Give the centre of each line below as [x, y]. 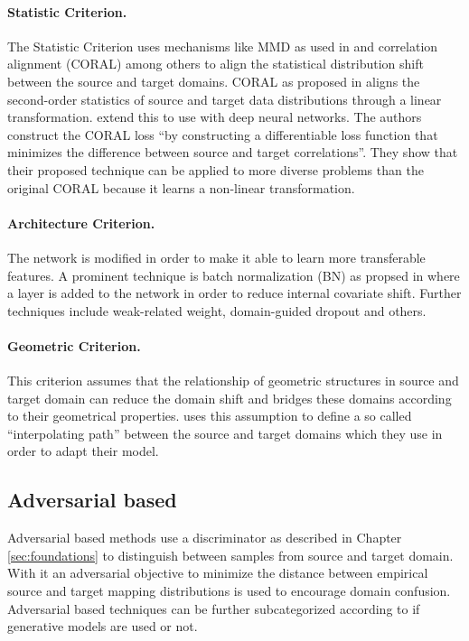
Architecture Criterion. [81, 223]
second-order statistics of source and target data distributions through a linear [225, 99]
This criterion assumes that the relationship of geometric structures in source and [233, 381]
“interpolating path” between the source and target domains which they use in [225, 433]
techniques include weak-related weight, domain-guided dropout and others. [217, 310]
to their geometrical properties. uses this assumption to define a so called [210, 416]
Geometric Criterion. [74, 345]
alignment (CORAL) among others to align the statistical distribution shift [216, 64]
